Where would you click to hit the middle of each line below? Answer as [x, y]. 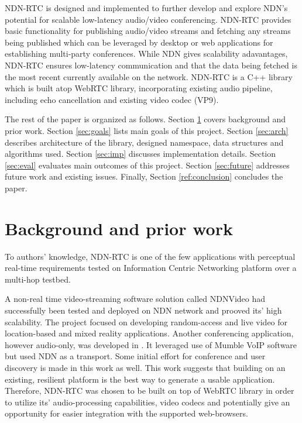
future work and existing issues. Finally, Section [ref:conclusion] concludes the [144, 176]
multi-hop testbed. [38, 279]
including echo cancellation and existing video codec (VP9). [112, 99]
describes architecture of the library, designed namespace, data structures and [144, 142]
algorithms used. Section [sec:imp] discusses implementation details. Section [140, 154]
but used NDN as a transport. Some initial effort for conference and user [135, 356]
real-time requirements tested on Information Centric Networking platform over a [151, 268]
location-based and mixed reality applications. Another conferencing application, [149, 333]
